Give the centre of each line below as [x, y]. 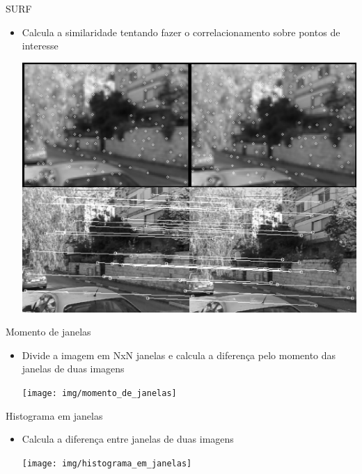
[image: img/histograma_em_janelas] [107, 463]
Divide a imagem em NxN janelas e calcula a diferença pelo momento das [179, 355]
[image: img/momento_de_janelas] [99, 393]
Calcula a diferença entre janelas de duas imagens [128, 439]
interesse [40, 46]
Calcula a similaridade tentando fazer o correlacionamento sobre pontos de [181, 32]
